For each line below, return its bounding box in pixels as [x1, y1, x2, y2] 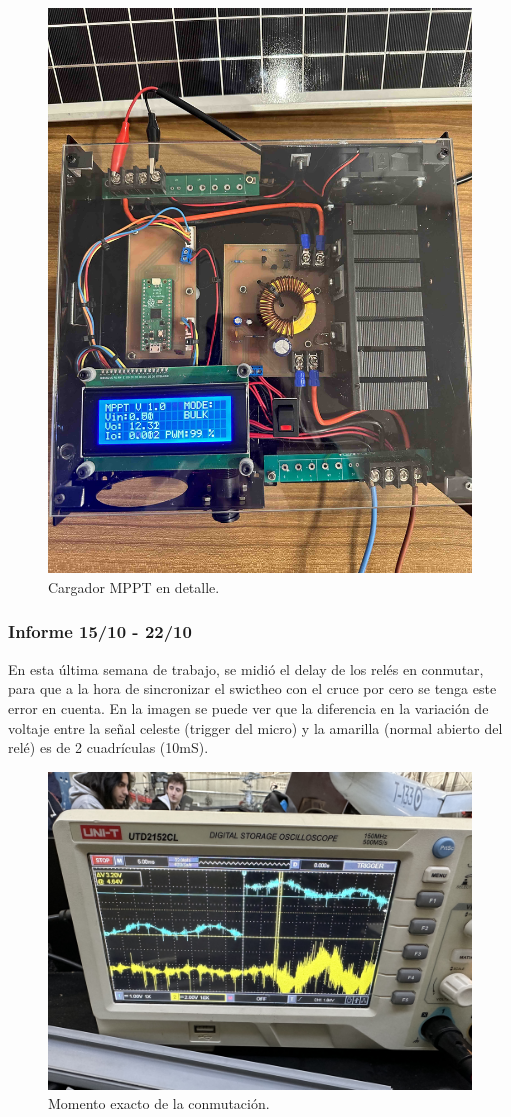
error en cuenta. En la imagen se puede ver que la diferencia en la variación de [8, 697, 489, 718]
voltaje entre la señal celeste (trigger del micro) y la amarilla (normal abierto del [8, 717, 503, 738]
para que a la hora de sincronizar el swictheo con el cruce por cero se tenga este [8, 678, 497, 699]
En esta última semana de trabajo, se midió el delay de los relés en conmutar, [8, 658, 484, 679]
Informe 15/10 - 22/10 [8, 619, 192, 644]
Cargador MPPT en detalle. [48, 576, 220, 597]
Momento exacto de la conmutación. [48, 1093, 270, 1114]
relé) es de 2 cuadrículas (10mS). [8, 737, 209, 758]
